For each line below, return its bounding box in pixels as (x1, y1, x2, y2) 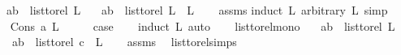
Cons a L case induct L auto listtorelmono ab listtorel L (10, 17, 395, 34)
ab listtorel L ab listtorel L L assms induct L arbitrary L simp (6, 2, 388, 18)
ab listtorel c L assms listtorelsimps (11, 33, 237, 50)
